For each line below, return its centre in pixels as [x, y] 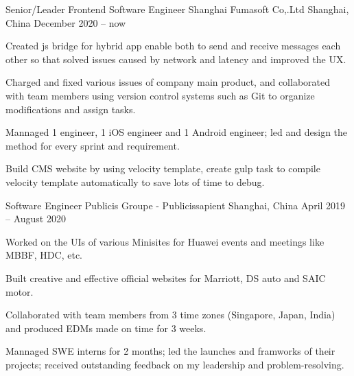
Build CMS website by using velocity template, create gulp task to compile [163, 168]
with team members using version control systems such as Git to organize [160, 95]
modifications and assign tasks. [71, 109]
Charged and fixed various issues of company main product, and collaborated [168, 82]
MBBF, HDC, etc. [44, 255]
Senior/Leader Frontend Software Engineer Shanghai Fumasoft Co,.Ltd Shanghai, [177, 9]
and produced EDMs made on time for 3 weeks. [106, 328]
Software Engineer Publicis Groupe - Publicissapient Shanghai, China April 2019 [176, 205]
